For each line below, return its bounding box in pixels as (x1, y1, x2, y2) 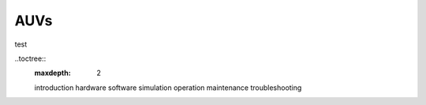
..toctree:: (14, 54, 47, 63)
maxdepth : (34, 68, 71, 78)
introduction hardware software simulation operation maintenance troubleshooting (34, 83, 302, 92)
